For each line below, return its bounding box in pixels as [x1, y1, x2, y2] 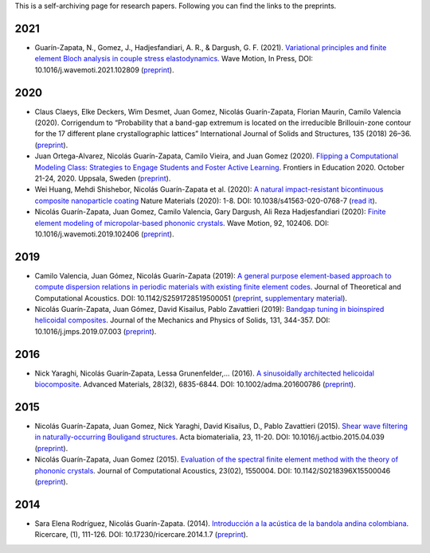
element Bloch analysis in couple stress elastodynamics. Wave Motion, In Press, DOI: [34, 54, 314, 64]
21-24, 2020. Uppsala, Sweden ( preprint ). [34, 173, 171, 183]
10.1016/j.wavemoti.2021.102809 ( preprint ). [34, 64, 174, 75]
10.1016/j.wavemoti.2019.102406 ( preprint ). [34, 229, 174, 239]
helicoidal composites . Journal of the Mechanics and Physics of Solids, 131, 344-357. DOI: [34, 315, 330, 325]
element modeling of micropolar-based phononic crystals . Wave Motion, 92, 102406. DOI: [34, 218, 330, 228]
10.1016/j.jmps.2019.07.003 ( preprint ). [34, 326, 157, 336]
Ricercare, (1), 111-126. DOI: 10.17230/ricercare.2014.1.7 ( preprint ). [34, 530, 248, 539]
